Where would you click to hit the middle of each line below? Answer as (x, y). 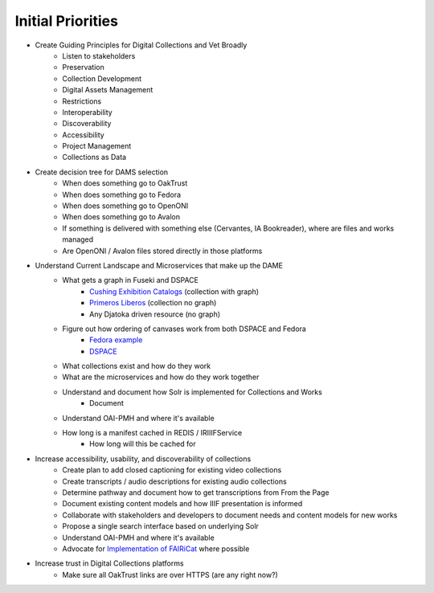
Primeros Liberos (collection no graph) (153, 303)
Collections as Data (94, 157)
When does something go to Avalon (121, 217)
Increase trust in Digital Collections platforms (109, 563)
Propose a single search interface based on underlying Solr (160, 526)
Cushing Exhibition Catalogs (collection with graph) (174, 291)
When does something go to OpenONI (125, 206)
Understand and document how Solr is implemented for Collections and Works (192, 392)
